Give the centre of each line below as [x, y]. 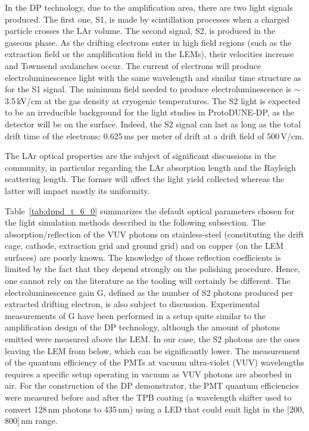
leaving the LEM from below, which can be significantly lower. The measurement [153, 350]
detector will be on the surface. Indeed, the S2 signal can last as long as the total [153, 124]
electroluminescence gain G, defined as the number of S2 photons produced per [149, 292]
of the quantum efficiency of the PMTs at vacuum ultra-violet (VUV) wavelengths [154, 362]
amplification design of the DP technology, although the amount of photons [143, 327]
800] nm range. [31, 421]
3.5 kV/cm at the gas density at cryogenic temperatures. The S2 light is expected [153, 100]
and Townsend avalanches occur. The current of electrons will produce [133, 65]
